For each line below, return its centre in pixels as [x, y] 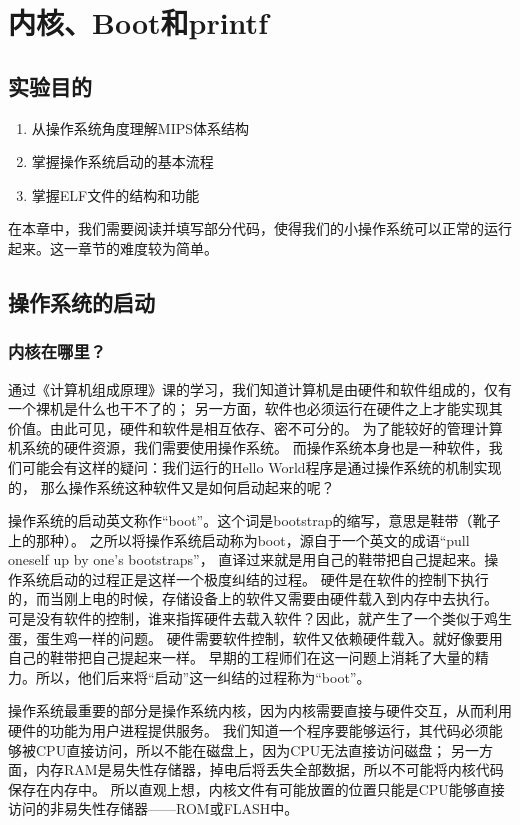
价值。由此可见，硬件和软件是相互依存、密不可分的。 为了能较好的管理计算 [255, 427]
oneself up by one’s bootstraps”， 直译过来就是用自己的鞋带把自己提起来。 [246, 559]
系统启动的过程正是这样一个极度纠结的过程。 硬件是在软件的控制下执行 [255, 578]
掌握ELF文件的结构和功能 [115, 194]
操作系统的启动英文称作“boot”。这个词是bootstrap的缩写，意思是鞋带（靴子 [254, 520]
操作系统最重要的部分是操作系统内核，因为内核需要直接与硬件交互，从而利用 [260, 710]
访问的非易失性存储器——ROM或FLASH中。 [153, 808]
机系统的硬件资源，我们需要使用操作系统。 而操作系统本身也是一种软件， [248, 447]
